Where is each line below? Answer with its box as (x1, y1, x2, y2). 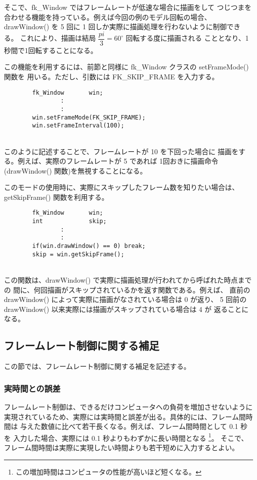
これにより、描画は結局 (20, 33, 96, 43)
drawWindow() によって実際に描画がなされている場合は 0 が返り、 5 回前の (4, 294, 247, 304)
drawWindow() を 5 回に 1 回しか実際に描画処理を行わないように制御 (4, 21, 227, 32)
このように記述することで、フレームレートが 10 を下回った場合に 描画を (4, 146, 239, 156)
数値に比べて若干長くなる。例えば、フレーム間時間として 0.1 (41, 421, 238, 431)
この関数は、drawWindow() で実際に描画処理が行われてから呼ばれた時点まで (4, 275, 252, 285)
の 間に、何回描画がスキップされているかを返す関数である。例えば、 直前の (4, 284, 251, 295)
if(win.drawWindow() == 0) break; (32, 242, 146, 250)
